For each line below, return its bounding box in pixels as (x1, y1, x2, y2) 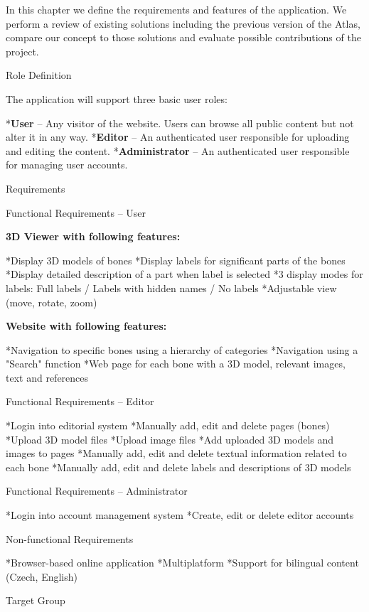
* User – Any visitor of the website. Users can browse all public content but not (6, 115, 354, 130)
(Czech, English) (6, 569, 77, 584)
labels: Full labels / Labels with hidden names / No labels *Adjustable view (6, 280, 337, 295)
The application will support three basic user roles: (6, 91, 228, 106)
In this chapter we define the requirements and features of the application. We (6, 2, 347, 16)
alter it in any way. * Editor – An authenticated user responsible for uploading (6, 129, 350, 144)
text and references (6, 370, 89, 385)
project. (6, 43, 39, 58)
